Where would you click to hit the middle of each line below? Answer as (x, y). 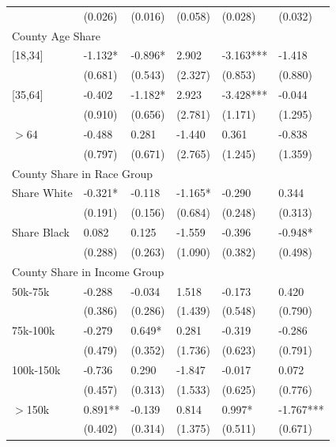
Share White (42, 193)
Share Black (41, 232)
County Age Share (57, 35)
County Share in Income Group (88, 271)
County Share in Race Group (83, 173)
